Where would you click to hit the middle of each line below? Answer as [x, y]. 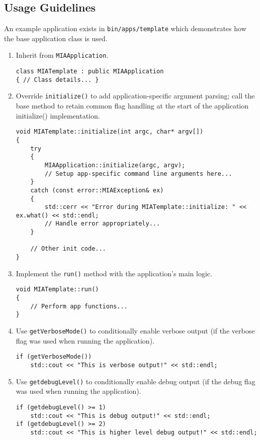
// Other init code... [68, 249]
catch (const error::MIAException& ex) [97, 190]
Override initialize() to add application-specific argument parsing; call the [135, 96]
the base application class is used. [56, 38]
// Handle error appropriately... [103, 224]
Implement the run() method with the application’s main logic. [114, 273]
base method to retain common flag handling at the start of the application [132, 106]
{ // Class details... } [57, 80]
